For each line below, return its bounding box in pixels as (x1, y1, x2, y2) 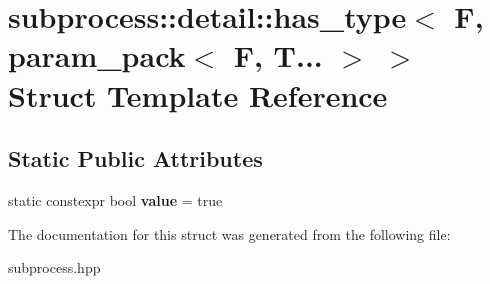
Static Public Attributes (8, 143, 263, 174)
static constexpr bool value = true (8, 189, 223, 210)
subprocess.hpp (8, 257, 101, 278)
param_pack (8, 35, 186, 76)
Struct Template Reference (8, 74, 388, 115)
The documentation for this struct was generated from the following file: (8, 223, 451, 244)
